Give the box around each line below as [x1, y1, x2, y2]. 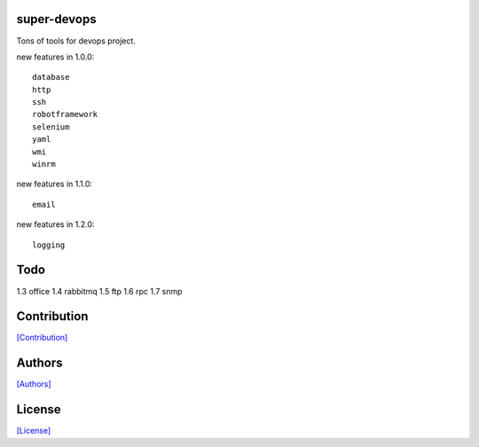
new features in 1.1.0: [16, 178, 93, 190]
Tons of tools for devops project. [16, 35, 137, 46]
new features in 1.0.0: [16, 51, 95, 62]
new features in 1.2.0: [16, 219, 95, 230]
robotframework [32, 109, 98, 120]
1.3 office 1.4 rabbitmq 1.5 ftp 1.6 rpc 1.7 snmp [16, 286, 183, 296]
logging [32, 239, 66, 250]
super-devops [16, 12, 97, 27]
